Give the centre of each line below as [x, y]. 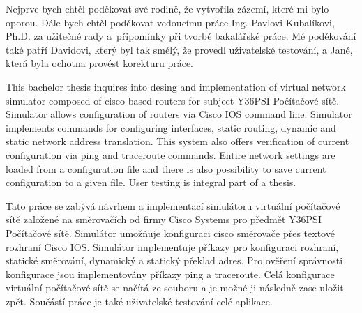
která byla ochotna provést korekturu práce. [100, 63]
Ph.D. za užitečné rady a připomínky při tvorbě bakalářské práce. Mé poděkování [181, 36]
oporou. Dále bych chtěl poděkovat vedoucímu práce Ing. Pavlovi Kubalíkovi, [170, 22]
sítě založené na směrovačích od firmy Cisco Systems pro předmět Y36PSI [164, 219]
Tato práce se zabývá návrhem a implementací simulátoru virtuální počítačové [173, 205]
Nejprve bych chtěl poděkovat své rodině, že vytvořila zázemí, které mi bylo [167, 8]
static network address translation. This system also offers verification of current [178, 141]
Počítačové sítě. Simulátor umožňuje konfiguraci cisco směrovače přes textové [170, 232]
